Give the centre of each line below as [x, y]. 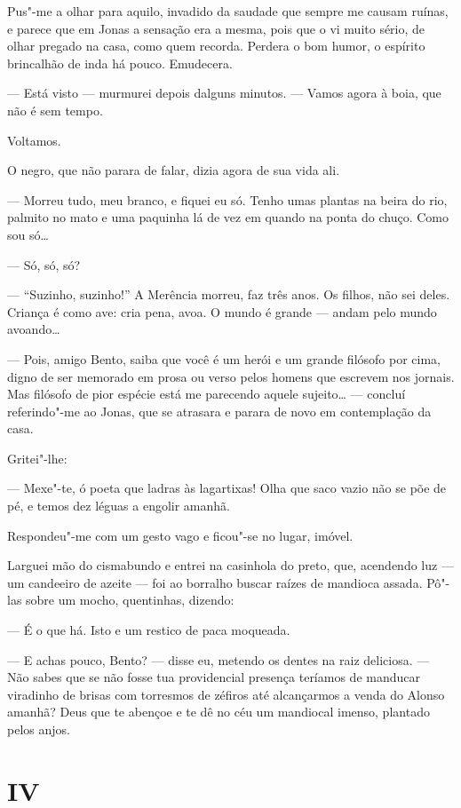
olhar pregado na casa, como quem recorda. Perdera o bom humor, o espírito [216, 46]
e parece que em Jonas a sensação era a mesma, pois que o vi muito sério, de [216, 28]
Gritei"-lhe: [37, 458]
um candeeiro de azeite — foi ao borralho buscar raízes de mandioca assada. [215, 582]
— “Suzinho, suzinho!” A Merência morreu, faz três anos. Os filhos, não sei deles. [229, 294]
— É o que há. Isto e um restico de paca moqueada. [149, 630]
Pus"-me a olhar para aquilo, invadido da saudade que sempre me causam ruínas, [228, 11]
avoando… [34, 329]
